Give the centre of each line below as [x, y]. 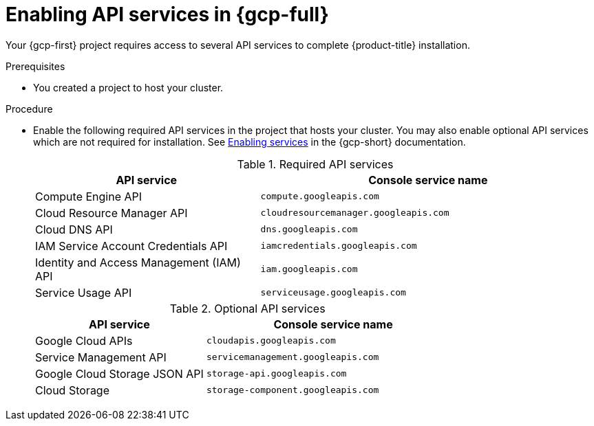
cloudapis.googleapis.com [271, 341]
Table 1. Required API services [315, 164]
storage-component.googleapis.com [293, 390]
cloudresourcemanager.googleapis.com [355, 213]
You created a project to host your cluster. [128, 87]
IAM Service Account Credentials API [131, 246]
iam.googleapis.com [309, 269]
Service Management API [101, 357]
